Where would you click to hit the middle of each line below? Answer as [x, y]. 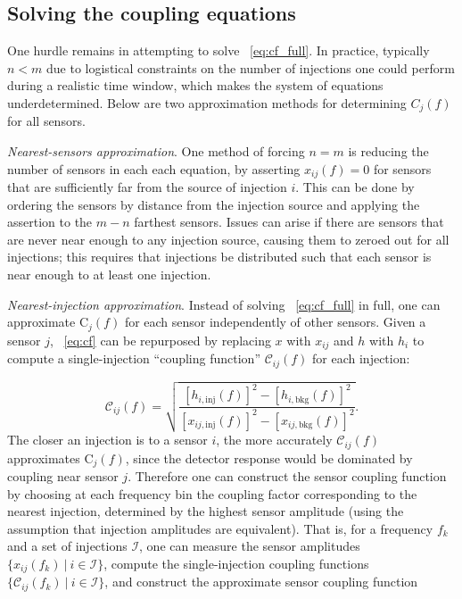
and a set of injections [67, 546]
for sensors [402, 168]
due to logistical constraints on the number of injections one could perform [251, 67]
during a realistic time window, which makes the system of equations [195, 85]
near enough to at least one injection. [109, 275]
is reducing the [388, 151]
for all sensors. [46, 121]
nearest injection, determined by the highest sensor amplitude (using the [206, 511]
